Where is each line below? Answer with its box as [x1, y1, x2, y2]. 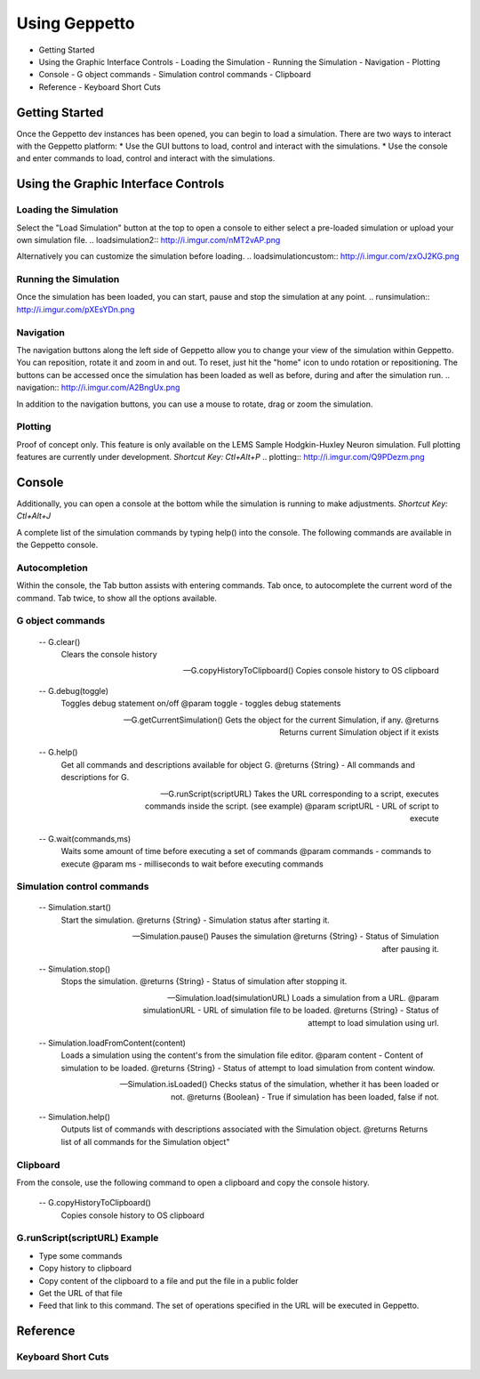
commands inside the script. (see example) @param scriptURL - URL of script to [144, 801, 439, 811]
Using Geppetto [16, 13, 135, 33]
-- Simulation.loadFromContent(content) [38, 1037, 187, 1048]
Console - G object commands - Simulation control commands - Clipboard [38, 69, 311, 80]
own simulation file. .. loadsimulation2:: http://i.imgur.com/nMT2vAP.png [16, 234, 281, 245]
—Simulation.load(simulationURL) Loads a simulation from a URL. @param [167, 992, 439, 1003]
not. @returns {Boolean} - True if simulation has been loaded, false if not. [170, 1091, 439, 1102]
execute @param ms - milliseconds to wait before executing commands [60, 859, 324, 869]
